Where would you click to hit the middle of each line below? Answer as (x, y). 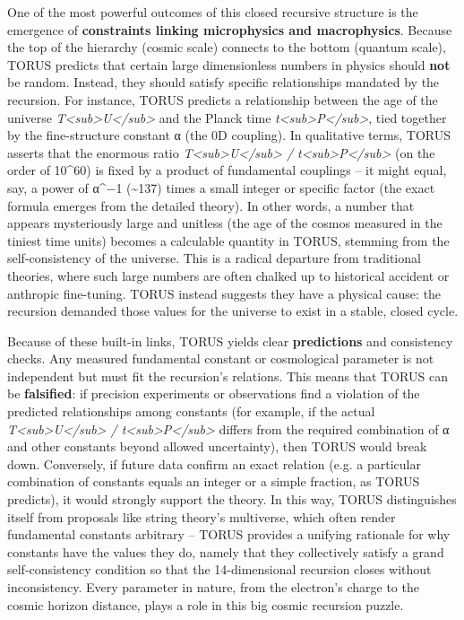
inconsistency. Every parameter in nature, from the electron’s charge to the (213, 587)
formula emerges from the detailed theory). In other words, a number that (211, 205)
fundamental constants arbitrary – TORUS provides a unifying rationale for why (229, 534)
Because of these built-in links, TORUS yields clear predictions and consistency (230, 341)
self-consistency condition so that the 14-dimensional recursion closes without (219, 569)
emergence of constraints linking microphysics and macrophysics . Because (230, 29)
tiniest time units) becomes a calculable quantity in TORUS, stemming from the (228, 240)
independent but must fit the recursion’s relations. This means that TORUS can (228, 375)
